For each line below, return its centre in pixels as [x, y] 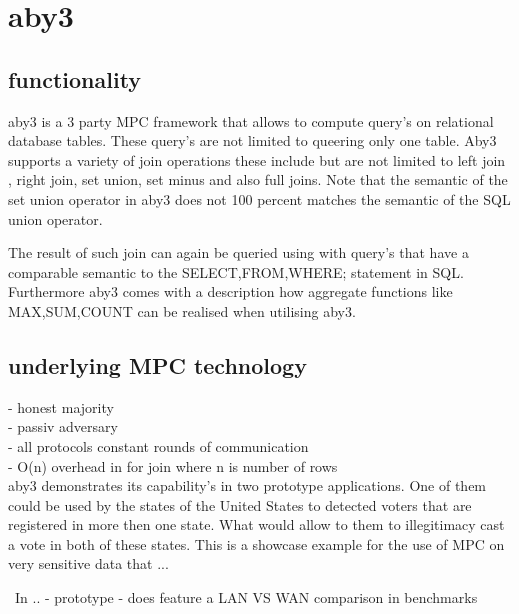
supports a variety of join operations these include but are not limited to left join [257, 159]
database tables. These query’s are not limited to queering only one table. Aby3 [252, 140]
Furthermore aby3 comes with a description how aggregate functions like [230, 291]
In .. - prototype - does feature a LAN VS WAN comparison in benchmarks [246, 597]
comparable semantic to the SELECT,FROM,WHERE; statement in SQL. [236, 271]
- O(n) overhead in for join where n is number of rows [173, 465]
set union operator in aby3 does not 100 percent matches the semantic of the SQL [259, 198]
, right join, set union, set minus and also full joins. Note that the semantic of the [258, 179]
